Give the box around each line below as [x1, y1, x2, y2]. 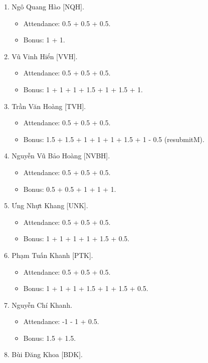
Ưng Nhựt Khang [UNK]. [11, 200, 88, 211]
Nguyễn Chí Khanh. [11, 299, 72, 310]
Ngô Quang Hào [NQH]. [11, 1, 84, 11]
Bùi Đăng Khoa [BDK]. [11, 349, 83, 360]
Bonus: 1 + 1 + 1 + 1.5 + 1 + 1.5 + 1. [23, 84, 143, 94]
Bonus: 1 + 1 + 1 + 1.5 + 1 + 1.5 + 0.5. [23, 283, 148, 293]
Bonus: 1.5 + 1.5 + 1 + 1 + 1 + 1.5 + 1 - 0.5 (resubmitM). [23, 134, 205, 144]
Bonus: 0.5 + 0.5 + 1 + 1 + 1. [23, 183, 116, 194]
